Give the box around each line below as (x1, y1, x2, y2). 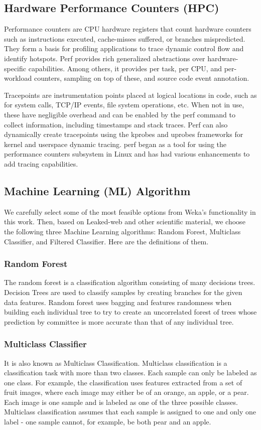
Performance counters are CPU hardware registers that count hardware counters (4, 24, 251, 34)
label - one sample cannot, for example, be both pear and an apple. (4, 416, 211, 427)
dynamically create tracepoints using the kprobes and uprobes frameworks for (4, 129, 243, 139)
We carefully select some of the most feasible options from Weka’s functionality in (4, 206, 256, 217)
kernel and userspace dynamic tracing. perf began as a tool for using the (4, 138, 227, 149)
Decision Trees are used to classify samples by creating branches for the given (4, 286, 242, 297)
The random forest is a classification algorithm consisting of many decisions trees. (4, 277, 255, 288)
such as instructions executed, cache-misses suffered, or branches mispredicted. (4, 33, 245, 44)
